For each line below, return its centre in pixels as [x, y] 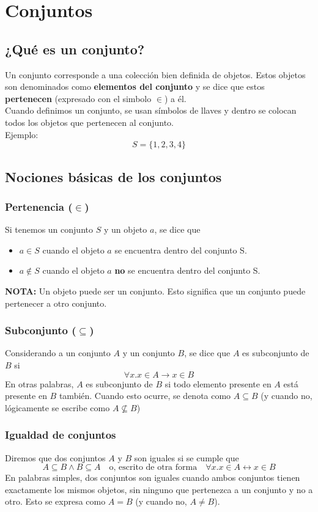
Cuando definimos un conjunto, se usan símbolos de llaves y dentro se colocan [151, 110]
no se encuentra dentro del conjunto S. [187, 270]
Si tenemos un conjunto [49, 229]
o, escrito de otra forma [153, 468]
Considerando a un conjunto [58, 353]
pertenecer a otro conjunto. [56, 303]
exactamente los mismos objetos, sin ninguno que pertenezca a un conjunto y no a [159, 489]
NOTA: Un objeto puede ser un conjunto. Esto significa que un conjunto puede [155, 291]
